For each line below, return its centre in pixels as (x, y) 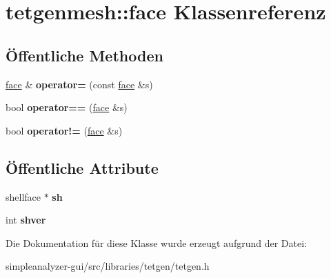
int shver (26, 220)
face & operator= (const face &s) (79, 84)
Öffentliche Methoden (84, 55)
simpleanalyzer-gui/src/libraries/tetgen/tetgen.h (108, 266)
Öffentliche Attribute (82, 167)
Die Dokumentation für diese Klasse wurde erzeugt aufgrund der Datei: (156, 242)
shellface (23, 196)
